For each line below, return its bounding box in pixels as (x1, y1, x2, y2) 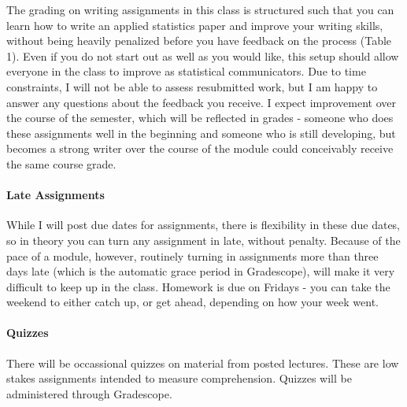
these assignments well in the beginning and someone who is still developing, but (6, 124, 396, 141)
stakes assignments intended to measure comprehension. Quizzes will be (6, 370, 352, 387)
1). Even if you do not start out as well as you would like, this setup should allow (6, 47, 399, 64)
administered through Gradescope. (6, 385, 172, 401)
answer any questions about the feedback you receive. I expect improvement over (6, 94, 396, 110)
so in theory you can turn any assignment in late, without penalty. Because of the (6, 231, 401, 248)
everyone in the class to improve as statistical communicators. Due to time (6, 63, 366, 80)
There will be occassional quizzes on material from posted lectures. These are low (6, 354, 399, 371)
